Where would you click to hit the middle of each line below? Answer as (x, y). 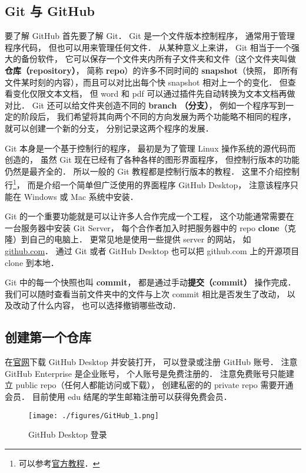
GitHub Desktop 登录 (68, 434)
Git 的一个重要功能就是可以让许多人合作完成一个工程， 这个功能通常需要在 (149, 216)
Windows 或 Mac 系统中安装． (81, 196)
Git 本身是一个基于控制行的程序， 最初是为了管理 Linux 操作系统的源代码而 (150, 148)
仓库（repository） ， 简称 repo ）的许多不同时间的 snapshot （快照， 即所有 (152, 70)
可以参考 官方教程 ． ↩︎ (59, 463)
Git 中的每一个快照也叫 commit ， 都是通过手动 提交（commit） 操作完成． (150, 282)
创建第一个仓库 (48, 337)
